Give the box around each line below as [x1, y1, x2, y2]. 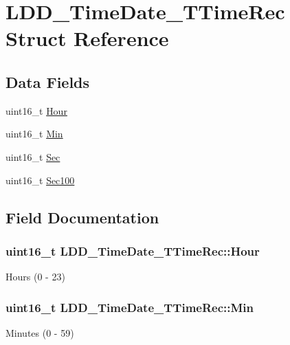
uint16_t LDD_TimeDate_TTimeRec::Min [5, 298, 254, 315]
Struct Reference [5, 24, 169, 52]
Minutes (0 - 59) [5, 325, 74, 340]
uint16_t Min [5, 126, 63, 141]
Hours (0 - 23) [5, 269, 65, 284]
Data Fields [5, 71, 90, 92]
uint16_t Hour [5, 103, 67, 118]
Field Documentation [5, 206, 159, 227]
